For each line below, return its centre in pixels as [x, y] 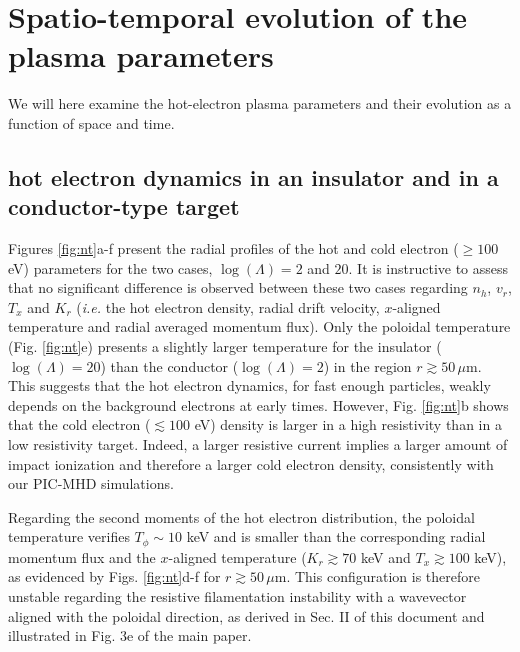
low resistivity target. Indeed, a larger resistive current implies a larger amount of [258, 444]
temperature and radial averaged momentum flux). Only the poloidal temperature [259, 326]
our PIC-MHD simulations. [91, 483]
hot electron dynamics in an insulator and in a [253, 176]
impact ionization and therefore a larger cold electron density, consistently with [251, 463]
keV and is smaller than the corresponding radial [336, 536]
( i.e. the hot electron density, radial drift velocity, [228, 306]
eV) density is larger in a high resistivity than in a [348, 424]
